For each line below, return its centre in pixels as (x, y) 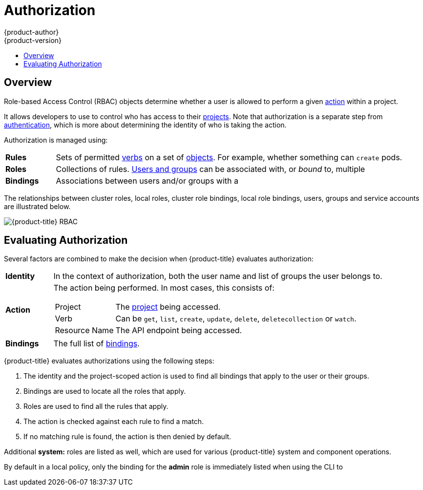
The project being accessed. (168, 307)
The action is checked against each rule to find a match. (114, 422)
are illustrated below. (37, 206)
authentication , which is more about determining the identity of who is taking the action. (145, 125)
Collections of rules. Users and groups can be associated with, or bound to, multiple (211, 169)
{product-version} (33, 40)
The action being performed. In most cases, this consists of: (164, 288)
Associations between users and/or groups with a (147, 181)
